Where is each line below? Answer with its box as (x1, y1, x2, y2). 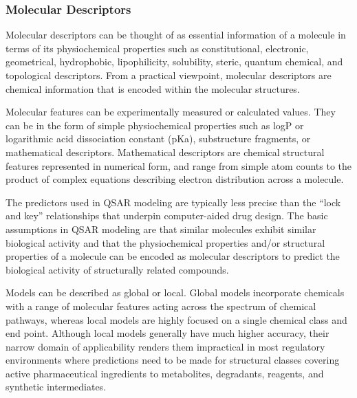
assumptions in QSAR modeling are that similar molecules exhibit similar (6, 221, 316, 236)
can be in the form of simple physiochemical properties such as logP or (6, 118, 304, 132)
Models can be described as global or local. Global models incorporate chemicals (6, 285, 345, 300)
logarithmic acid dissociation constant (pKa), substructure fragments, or (6, 131, 311, 146)
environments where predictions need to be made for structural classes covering (6, 353, 340, 367)
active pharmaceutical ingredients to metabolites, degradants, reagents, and (6, 366, 324, 380)
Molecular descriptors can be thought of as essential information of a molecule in (6, 27, 346, 42)
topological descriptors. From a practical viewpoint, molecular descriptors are (6, 68, 332, 82)
